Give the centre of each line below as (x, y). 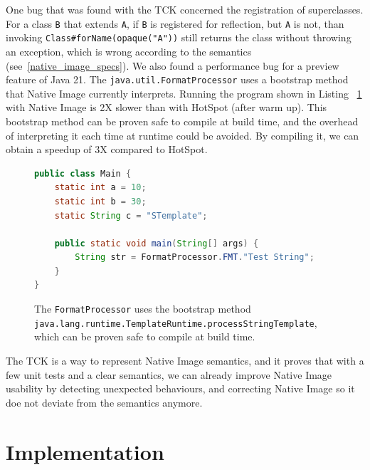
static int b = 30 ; (100, 201)
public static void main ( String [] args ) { (157, 243)
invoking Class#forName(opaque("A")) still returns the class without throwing (179, 37)
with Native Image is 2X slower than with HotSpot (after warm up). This (166, 107)
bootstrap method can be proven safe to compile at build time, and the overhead (182, 121)
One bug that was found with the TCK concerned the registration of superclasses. (185, 9)
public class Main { (83, 173)
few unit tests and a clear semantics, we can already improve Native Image (169, 374)
